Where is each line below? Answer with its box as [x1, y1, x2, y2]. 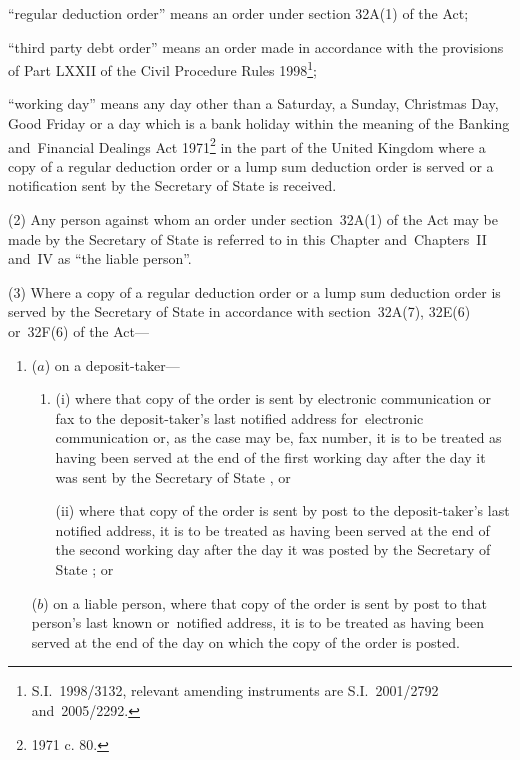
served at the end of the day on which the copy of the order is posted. [31, 631, 460, 652]
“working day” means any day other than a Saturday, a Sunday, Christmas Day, [8, 93, 499, 114]
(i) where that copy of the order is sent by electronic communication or [55, 388, 492, 409]
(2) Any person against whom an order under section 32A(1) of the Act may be [8, 209, 498, 230]
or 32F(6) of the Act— [8, 321, 150, 342]
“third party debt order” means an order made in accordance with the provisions [8, 36, 504, 57]
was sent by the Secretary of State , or [55, 466, 291, 487]
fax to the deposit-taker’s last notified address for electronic [55, 407, 424, 428]
